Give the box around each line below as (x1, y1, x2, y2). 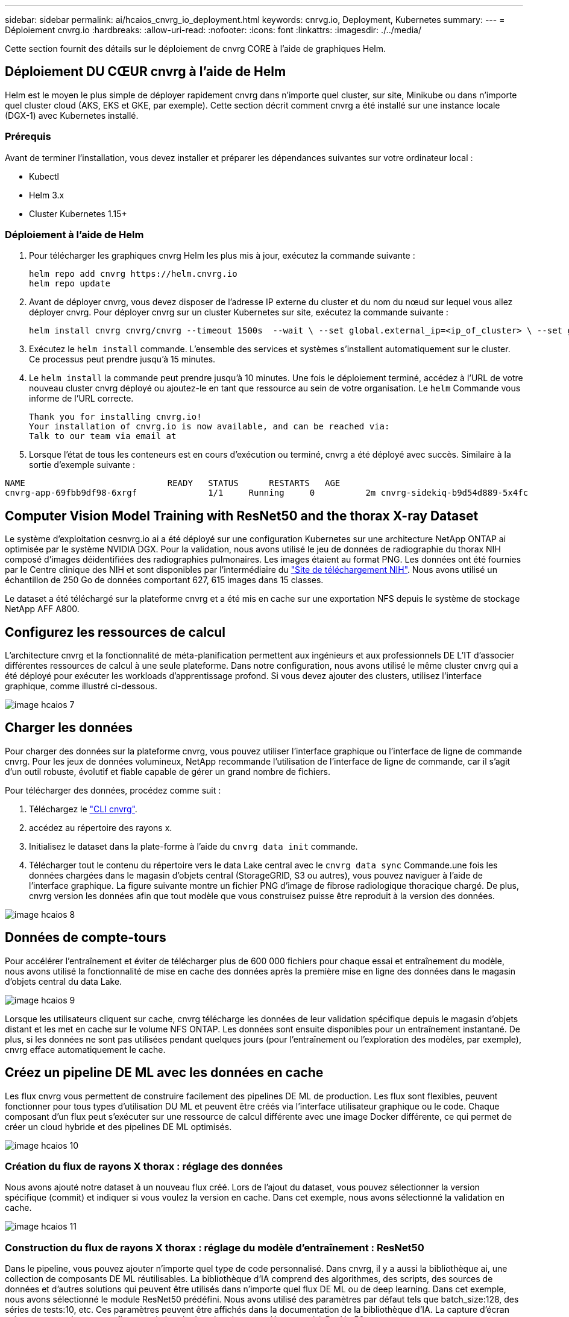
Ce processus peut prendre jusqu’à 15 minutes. (29, 354, 216, 365)
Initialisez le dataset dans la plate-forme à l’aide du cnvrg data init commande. (29, 841, 358, 851)
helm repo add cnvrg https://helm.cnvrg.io (29, 269, 237, 279)
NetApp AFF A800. (5, 604, 80, 614)
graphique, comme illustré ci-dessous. (5, 681, 157, 692)
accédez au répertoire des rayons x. (29, 822, 172, 833)
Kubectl (29, 171, 59, 182)
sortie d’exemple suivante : (29, 460, 135, 470)
